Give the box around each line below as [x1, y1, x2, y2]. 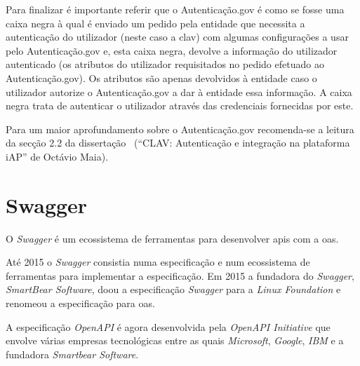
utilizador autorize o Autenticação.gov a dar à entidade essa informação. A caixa [6, 84, 352, 99]
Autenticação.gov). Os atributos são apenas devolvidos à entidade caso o [6, 70, 317, 85]
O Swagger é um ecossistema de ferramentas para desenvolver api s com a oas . [6, 231, 339, 245]
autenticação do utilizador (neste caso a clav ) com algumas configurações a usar [6, 29, 349, 44]
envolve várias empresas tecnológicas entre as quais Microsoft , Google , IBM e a [6, 333, 344, 348]
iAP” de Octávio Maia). [6, 149, 109, 163]
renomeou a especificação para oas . [6, 296, 155, 311]
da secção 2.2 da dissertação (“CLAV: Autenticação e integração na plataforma [6, 135, 350, 150]
